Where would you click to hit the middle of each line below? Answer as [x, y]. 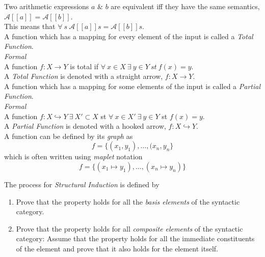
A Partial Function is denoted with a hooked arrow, [85, 126]
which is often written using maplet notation [73, 156]
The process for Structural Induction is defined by [82, 184]
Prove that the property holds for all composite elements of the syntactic [129, 228]
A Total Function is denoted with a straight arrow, [84, 76]
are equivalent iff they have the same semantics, [185, 6]
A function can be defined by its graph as [69, 136]
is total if [84, 66]
